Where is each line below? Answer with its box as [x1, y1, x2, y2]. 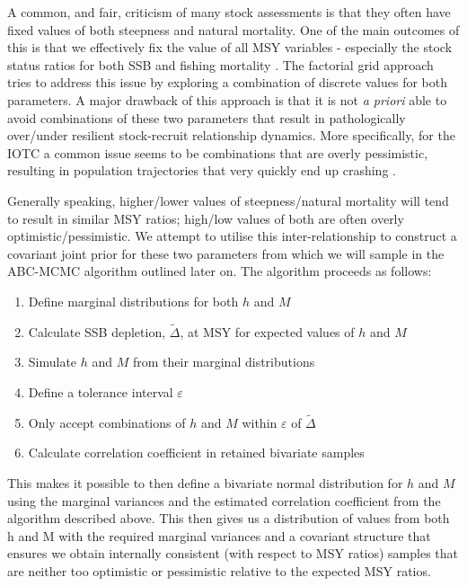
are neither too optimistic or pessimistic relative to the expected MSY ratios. [7, 561, 431, 580]
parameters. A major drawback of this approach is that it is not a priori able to [7, 90, 447, 109]
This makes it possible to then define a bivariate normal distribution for [7, 473, 403, 492]
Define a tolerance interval [28, 382, 173, 401]
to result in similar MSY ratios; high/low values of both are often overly [7, 209, 404, 227]
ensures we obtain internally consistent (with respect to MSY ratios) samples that [7, 544, 459, 563]
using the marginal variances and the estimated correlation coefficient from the [7, 491, 441, 510]
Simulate [28, 352, 77, 371]
